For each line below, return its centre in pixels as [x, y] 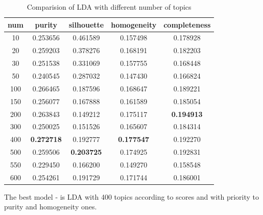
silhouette [86, 24]
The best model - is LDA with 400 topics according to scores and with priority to [132, 196]
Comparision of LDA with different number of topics [109, 7]
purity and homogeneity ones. [51, 207]
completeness [187, 24]
